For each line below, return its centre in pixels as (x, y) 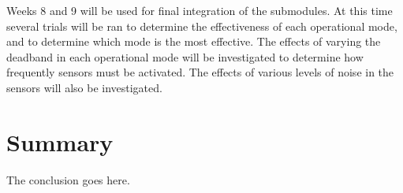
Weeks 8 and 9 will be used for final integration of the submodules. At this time (200, 10)
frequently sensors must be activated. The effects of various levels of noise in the (200, 72)
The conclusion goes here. (68, 179)
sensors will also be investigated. (84, 87)
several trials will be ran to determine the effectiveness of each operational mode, (202, 26)
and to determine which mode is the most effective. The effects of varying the (194, 41)
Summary (60, 141)
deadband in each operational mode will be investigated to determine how (185, 56)
